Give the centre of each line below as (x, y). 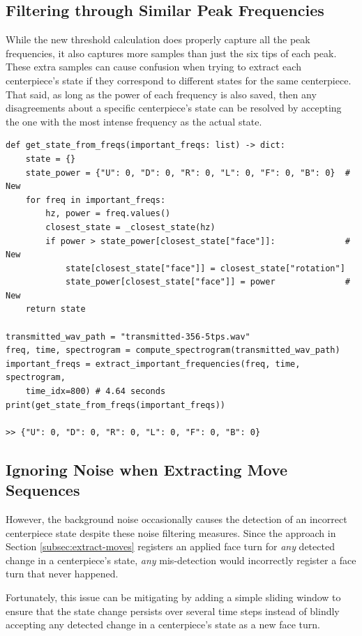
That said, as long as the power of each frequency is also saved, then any (161, 94)
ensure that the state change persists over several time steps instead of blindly (173, 611)
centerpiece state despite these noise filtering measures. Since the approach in (171, 532)
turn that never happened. (62, 574)
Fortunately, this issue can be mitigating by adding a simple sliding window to (173, 597)
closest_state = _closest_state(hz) (130, 227)
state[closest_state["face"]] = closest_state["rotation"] (205, 268)
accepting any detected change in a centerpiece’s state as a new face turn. (163, 624)
